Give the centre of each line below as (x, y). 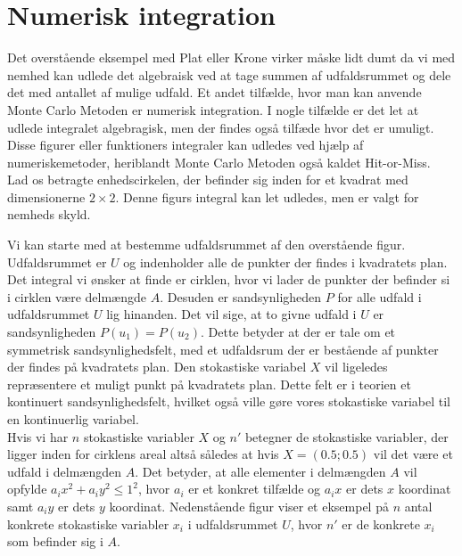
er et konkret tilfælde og (255, 489)
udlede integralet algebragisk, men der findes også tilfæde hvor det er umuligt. (221, 127)
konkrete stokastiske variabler (88, 523)
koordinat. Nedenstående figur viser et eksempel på (249, 506)
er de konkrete (381, 523)
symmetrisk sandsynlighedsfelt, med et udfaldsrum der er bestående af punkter (223, 349)
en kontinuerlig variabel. (73, 419)
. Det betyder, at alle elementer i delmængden (260, 471)
